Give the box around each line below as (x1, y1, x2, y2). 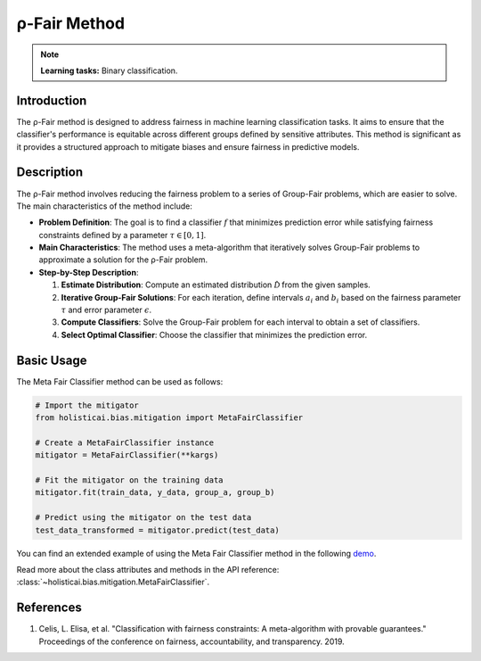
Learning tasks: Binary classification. (40, 65, 178, 76)
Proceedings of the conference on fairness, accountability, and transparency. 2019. (38, 636, 345, 647)
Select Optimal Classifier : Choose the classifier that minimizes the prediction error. (61, 329, 368, 340)
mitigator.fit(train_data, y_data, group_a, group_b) (35, 487, 275, 498)
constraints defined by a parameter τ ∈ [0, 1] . (38, 229, 207, 240)
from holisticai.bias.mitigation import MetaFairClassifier (35, 413, 304, 423)
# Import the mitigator (35, 400, 140, 410)
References (16, 600, 82, 616)
